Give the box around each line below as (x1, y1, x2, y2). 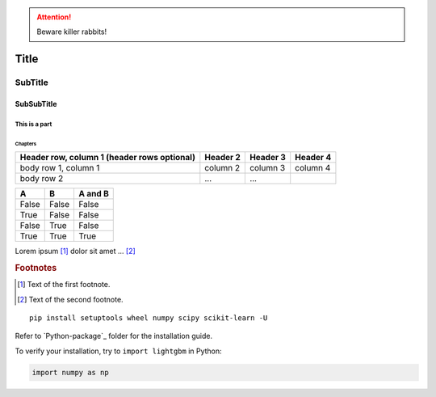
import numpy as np (31, 368, 109, 377)
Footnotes (15, 262, 57, 273)
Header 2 (204, 152, 241, 163)
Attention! (36, 12, 72, 22)
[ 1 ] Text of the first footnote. (17, 280, 111, 289)
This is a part (15, 120, 52, 129)
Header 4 (295, 152, 332, 163)
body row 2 (19, 173, 64, 184)
